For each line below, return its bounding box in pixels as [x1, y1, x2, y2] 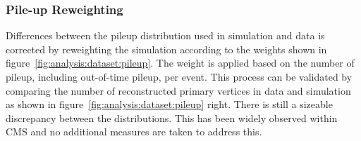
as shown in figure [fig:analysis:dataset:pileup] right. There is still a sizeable [6, 97, 333, 112]
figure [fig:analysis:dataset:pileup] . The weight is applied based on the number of [6, 55, 355, 70]
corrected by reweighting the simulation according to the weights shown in [6, 41, 327, 56]
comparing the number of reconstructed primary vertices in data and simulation [6, 83, 351, 98]
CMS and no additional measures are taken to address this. [6, 124, 262, 139]
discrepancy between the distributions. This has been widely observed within [6, 110, 338, 125]
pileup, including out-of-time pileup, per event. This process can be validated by [6, 69, 353, 83]
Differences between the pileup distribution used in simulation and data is [6, 28, 325, 43]
